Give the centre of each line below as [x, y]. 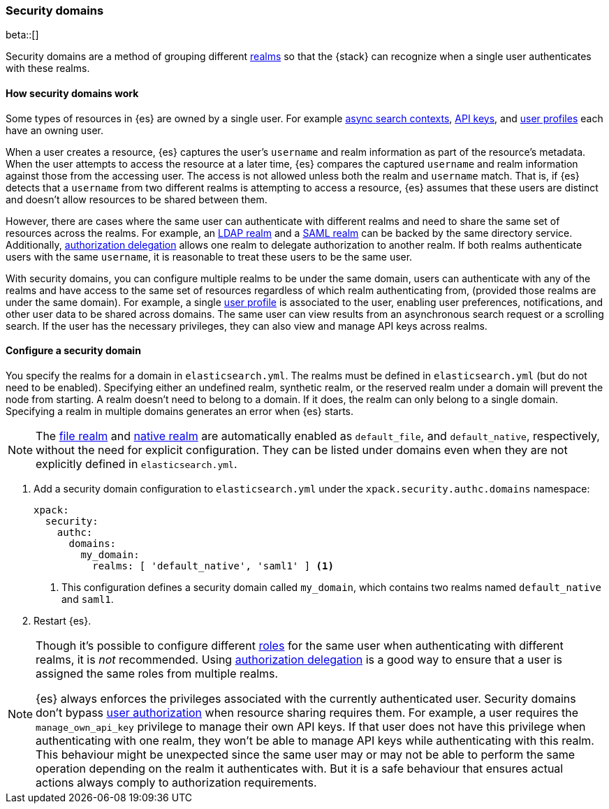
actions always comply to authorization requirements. [176, 782]
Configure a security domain [73, 351]
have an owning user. [55, 130]
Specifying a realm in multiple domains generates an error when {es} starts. [180, 411]
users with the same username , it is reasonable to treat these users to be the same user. [209, 256]
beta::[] [22, 35]
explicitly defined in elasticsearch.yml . [137, 464]
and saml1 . [88, 599]
